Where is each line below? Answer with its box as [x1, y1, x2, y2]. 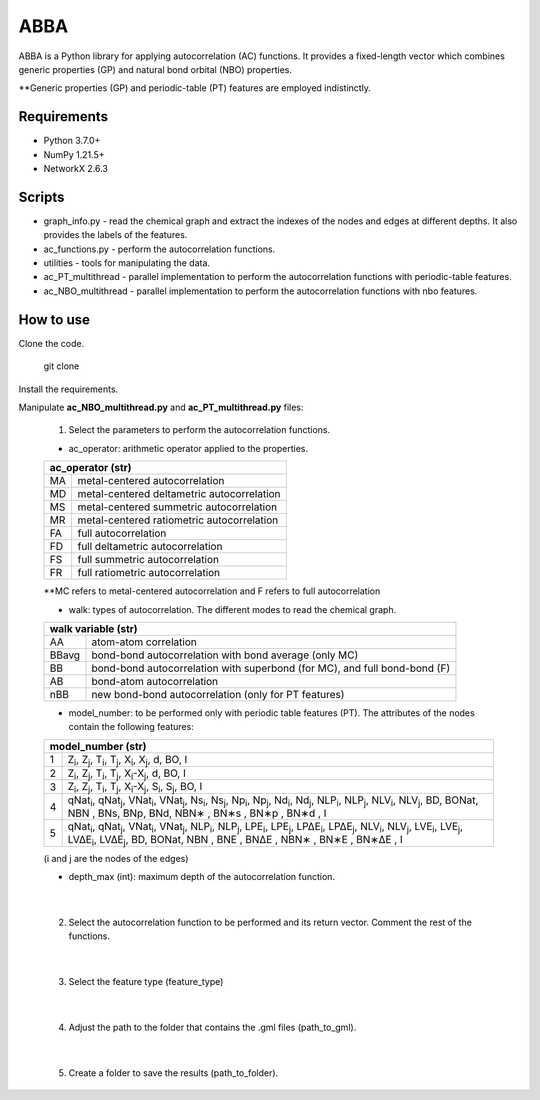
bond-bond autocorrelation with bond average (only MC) [91, 648, 359, 662]
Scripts [18, 188, 65, 205]
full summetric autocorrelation [77, 553, 220, 567]
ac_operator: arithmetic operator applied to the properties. [68, 442, 309, 454]
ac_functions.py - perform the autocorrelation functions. [43, 243, 276, 255]
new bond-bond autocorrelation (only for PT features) [91, 687, 345, 701]
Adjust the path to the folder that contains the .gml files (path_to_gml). [68, 1021, 357, 1033]
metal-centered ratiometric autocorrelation [77, 513, 279, 527]
